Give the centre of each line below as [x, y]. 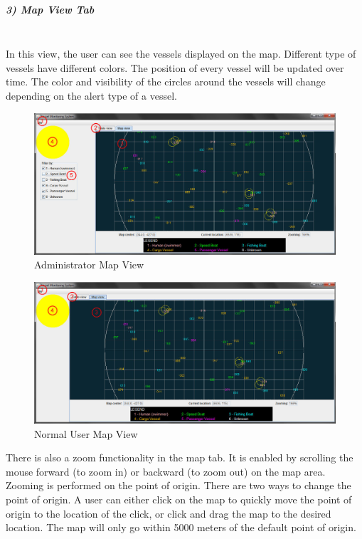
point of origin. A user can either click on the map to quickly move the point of [179, 499]
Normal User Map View [86, 433]
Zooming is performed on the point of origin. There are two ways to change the [179, 485]
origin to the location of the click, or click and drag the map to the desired [169, 513]
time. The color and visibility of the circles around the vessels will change [166, 82]
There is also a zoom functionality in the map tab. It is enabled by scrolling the [180, 457]
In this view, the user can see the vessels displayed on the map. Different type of [181, 54]
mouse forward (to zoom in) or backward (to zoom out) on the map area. [166, 471]
